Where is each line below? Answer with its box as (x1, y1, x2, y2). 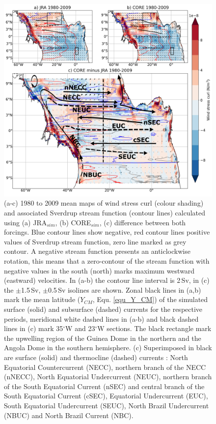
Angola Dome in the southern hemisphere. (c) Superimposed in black (4, 342, 212, 353)
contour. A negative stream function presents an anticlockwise (4, 246, 190, 256)
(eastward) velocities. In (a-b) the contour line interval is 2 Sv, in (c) (4, 275, 210, 285)
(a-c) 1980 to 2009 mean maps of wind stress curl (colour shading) (4, 198, 204, 208)
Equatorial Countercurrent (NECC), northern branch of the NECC (4, 362, 206, 372)
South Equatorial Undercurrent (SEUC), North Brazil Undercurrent (4, 400, 209, 410)
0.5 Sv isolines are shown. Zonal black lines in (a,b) (48, 284, 201, 295)
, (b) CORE (55, 217, 91, 227)
